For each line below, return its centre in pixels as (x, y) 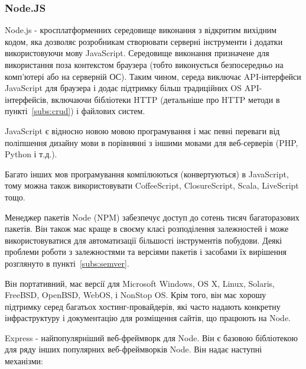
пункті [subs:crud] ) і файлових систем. (75, 111)
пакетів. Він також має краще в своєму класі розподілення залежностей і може (147, 229)
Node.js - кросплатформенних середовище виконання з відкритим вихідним (141, 30)
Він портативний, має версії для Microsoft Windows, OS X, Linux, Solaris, (140, 283)
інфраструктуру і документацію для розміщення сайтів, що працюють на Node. (148, 318)
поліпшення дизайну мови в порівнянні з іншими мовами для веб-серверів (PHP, (152, 142)
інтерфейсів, (27, 99)
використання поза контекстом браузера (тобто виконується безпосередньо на (144, 64)
